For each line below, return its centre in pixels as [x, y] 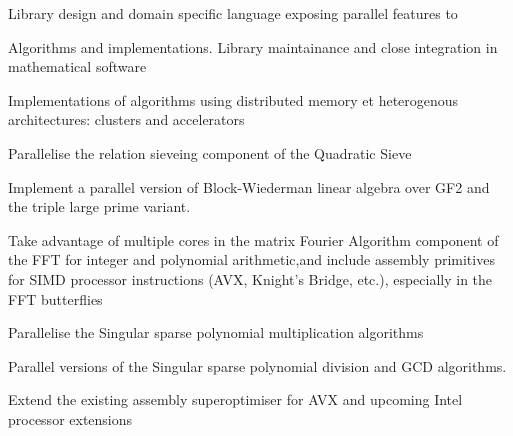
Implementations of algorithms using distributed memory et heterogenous [233, 99]
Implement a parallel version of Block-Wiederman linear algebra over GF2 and [249, 186]
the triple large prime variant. [99, 206]
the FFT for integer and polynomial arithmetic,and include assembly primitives [251, 259]
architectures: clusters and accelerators [126, 119]
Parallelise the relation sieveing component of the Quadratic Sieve [210, 152]
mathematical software [77, 66]
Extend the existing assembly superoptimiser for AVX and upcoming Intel [235, 399]
